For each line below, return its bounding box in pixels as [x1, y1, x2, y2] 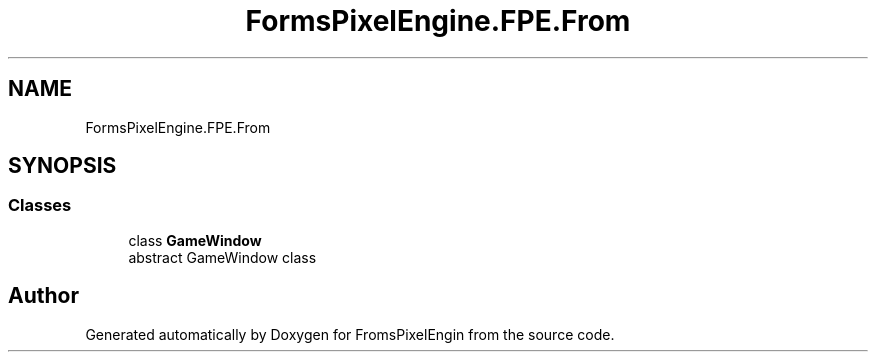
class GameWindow [128, 231, 262, 249]
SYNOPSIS [8, 153, 117, 179]
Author [8, 283, 79, 309]
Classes [8, 195, 72, 216]
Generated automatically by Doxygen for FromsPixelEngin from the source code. [85, 325, 615, 343]
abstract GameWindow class [128, 248, 317, 266]
